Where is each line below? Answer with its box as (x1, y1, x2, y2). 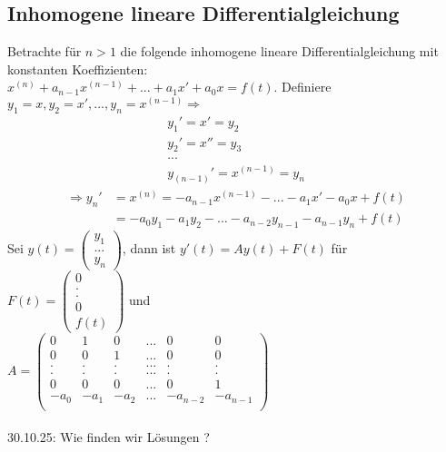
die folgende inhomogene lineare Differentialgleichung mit (120, 42, 439, 61)
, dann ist (122, 239, 176, 258)
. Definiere (273, 77, 332, 96)
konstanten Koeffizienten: (7, 59, 148, 78)
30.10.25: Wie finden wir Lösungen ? (7, 427, 210, 447)
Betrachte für (7, 42, 82, 61)
